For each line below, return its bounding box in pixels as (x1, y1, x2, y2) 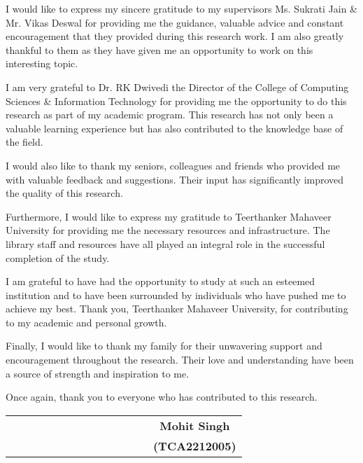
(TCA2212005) (152, 437, 236, 454)
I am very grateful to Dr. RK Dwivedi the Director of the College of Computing (6, 79, 349, 94)
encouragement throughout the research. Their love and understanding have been (6, 352, 354, 367)
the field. (6, 134, 43, 149)
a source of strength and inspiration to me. (6, 366, 190, 380)
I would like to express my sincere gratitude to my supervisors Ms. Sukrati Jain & (6, 1, 358, 15)
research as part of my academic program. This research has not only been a (6, 107, 334, 122)
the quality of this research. (6, 186, 123, 200)
